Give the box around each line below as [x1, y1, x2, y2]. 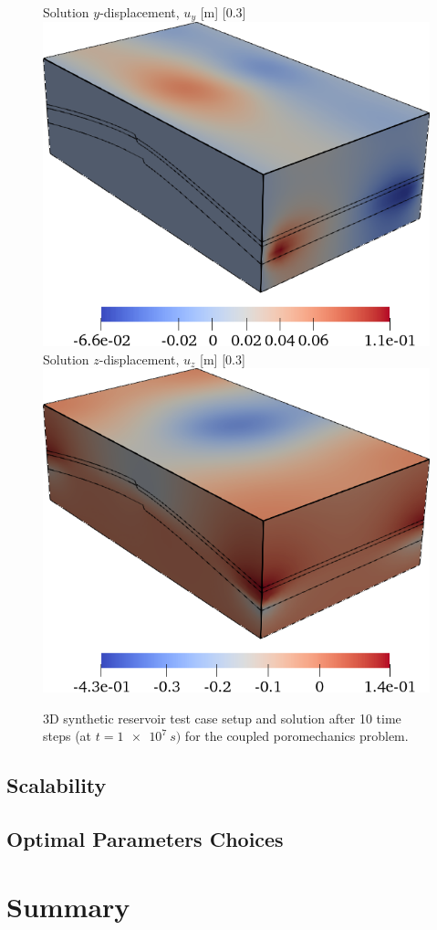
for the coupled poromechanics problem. [184, 726, 409, 745]
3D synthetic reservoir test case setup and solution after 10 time [43, 708, 401, 727]
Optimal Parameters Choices [6, 825, 284, 853]
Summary [6, 887, 130, 925]
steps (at [43, 726, 92, 745]
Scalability [6, 771, 107, 799]
